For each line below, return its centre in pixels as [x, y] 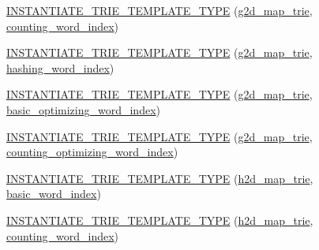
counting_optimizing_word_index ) [92, 152]
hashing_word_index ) [60, 67]
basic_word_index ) [54, 194]
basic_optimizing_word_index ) [83, 109]
